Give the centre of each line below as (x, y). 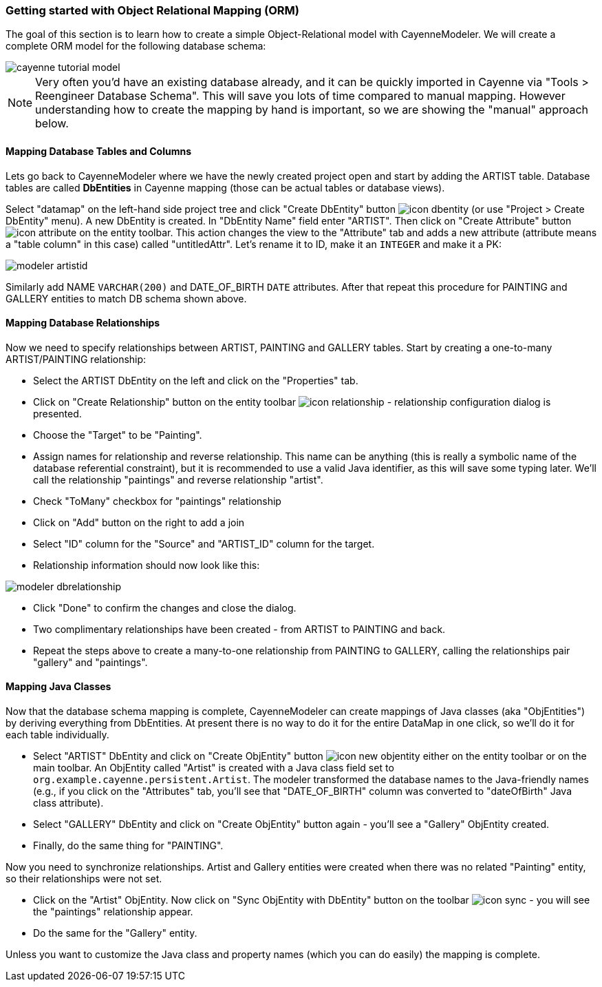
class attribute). (68, 803)
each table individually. (57, 735)
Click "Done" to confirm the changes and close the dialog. (165, 607)
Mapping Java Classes (58, 687)
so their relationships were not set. (84, 879)
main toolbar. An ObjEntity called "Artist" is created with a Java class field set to (214, 768)
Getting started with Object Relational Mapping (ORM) (152, 10)
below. (52, 124)
